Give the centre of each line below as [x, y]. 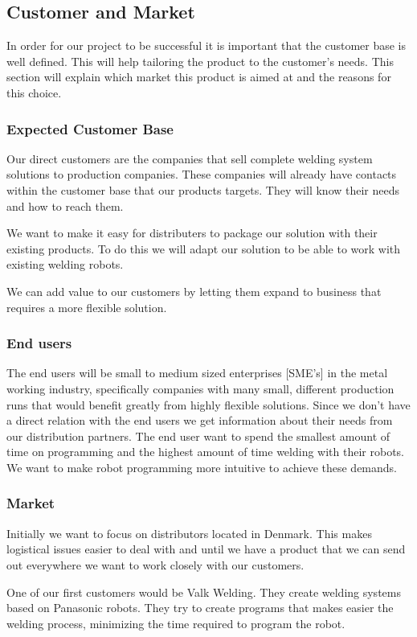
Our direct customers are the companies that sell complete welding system [190, 158]
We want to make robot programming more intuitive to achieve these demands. [202, 467]
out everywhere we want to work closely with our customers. [155, 564]
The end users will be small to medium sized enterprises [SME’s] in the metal [197, 373]
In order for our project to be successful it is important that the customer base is [206, 45]
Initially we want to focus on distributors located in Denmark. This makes [189, 533]
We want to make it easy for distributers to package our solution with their [192, 233]
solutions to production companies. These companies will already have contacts [202, 174]
